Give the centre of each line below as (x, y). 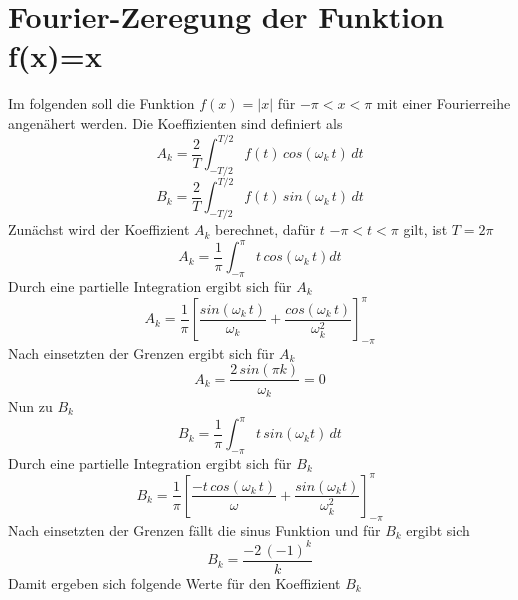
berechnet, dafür (265, 229)
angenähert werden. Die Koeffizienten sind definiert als (175, 122)
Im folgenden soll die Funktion (101, 103)
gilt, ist (425, 229)
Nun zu (30, 405)
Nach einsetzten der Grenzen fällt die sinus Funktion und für (194, 529)
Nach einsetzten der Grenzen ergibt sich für (141, 352)
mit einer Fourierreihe (443, 103)
